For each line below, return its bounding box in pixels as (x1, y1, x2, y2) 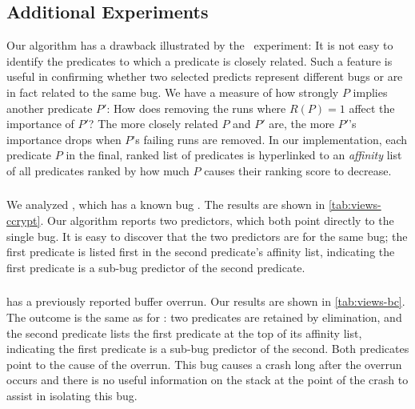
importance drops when (6, 130, 122, 147)
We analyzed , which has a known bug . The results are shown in (6, 196, 325, 213)
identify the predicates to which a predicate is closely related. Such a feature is (6, 52, 393, 69)
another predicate (6, 99, 93, 116)
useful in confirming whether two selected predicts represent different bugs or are (6, 68, 403, 85)
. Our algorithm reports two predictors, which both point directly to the (40, 212, 394, 229)
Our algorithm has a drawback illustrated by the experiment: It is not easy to (6, 37, 393, 54)
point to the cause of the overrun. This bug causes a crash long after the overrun (6, 355, 402, 372)
